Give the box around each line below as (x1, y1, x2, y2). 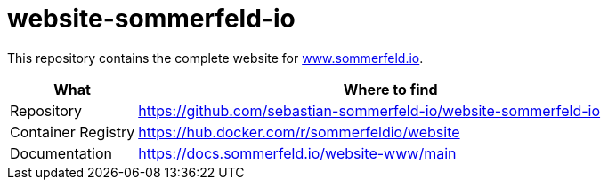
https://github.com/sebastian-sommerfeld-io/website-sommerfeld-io (138, 101, 601, 120)
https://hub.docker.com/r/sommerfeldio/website (138, 122, 460, 141)
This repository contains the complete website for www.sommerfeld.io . (7, 50, 424, 66)
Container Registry (10, 122, 135, 141)
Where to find (343, 80, 438, 98)
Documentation (10, 144, 112, 162)
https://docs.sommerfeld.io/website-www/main (138, 144, 457, 162)
